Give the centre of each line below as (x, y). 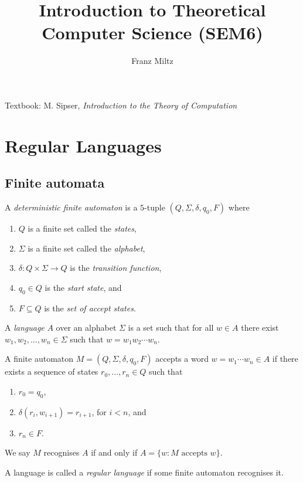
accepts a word (182, 359)
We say (18, 452)
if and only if (114, 452)
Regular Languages (83, 145)
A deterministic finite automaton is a (71, 207)
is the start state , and (83, 287)
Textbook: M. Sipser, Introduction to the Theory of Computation (121, 105)
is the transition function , (116, 268)
